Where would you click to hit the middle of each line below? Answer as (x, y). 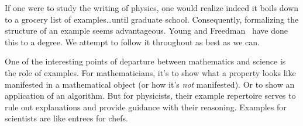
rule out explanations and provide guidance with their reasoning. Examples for (146, 107)
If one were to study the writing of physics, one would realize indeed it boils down (152, 8)
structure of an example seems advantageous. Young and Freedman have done (146, 30)
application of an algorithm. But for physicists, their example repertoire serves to (150, 96)
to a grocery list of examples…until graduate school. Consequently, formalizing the (152, 19)
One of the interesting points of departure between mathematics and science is (145, 61)
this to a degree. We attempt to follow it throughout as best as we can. (132, 42)
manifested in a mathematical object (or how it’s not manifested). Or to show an (150, 84)
